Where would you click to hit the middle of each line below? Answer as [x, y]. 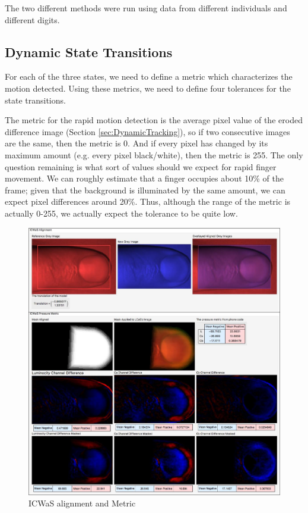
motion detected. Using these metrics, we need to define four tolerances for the [148, 88]
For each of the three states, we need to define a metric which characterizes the [149, 76]
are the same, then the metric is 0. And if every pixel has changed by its [136, 143]
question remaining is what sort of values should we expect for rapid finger [141, 166]
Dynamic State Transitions [89, 51]
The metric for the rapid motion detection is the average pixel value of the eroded [154, 120]
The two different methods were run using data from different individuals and [146, 8]
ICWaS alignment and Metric [82, 503]
